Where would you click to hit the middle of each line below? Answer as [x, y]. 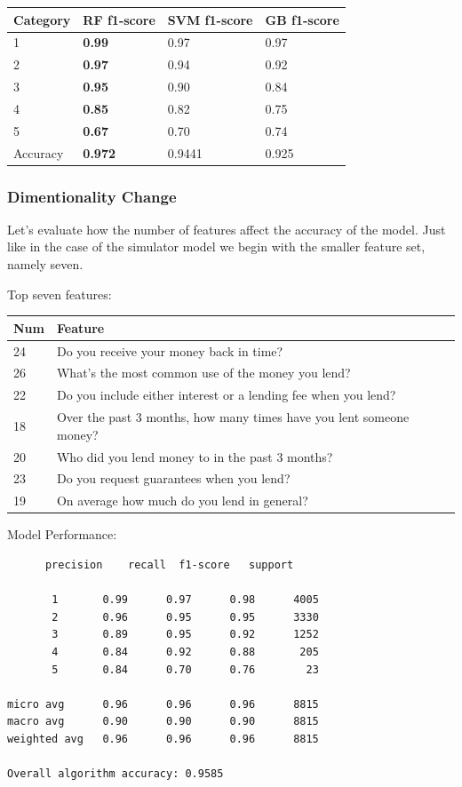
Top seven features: [60, 294]
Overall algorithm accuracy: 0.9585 [115, 774]
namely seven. [45, 264]
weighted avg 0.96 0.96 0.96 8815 [163, 739]
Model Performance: [62, 534]
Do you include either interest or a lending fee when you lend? [226, 395]
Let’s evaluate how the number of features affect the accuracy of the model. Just [227, 229]
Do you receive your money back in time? [170, 350]
